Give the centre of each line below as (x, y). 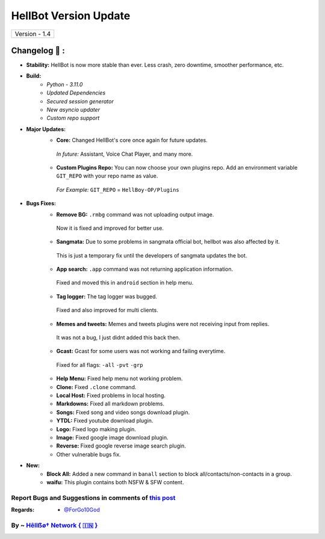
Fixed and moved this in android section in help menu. (125, 283)
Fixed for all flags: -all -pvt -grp (100, 365)
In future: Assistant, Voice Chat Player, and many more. (125, 154)
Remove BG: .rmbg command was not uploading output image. (135, 214)
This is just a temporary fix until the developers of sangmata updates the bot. (152, 255)
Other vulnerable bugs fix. (89, 454)
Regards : (23, 510)
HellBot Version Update (71, 16)
